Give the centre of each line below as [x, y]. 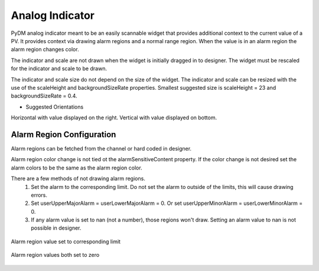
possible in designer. [56, 228]
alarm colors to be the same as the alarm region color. [77, 168]
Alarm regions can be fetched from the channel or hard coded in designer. [101, 148]
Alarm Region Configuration [64, 134]
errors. [39, 195]
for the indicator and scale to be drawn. [59, 68]
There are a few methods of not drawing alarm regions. [78, 179]
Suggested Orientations [55, 107]
